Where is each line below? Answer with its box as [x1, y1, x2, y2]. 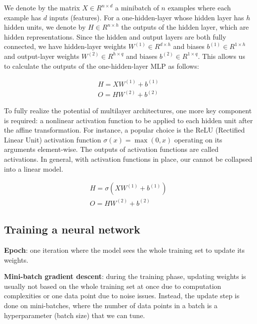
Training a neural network [4, 222, 140, 237]
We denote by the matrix [4, 2, 80, 12]
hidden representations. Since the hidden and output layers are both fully [4, 31, 226, 42]
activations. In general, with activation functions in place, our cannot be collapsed [4, 154, 253, 164]
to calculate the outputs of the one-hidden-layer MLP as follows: [4, 60, 199, 71]
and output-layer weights [4, 50, 80, 61]
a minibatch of [115, 2, 159, 12]
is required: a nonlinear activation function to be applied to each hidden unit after [4, 115, 253, 125]
